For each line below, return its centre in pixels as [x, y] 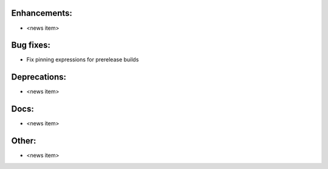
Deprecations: [39, 77]
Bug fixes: [31, 45]
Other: [24, 141]
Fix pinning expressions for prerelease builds [83, 60]
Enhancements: [42, 13]
